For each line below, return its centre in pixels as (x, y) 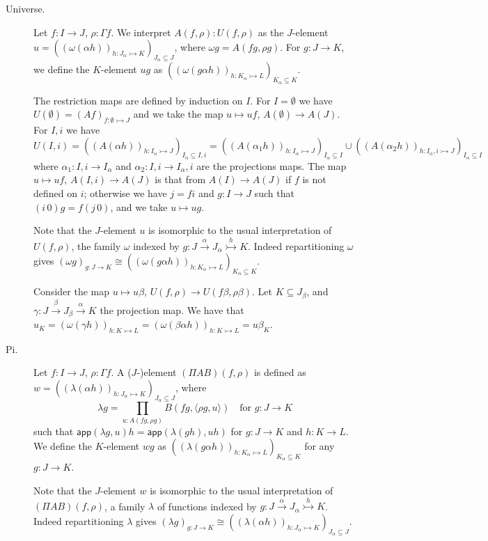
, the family (96, 245)
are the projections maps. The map (271, 165)
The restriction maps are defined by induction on (138, 100)
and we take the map (178, 114)
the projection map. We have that (172, 309)
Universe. (25, 8)
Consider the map (72, 291)
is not (314, 179)
